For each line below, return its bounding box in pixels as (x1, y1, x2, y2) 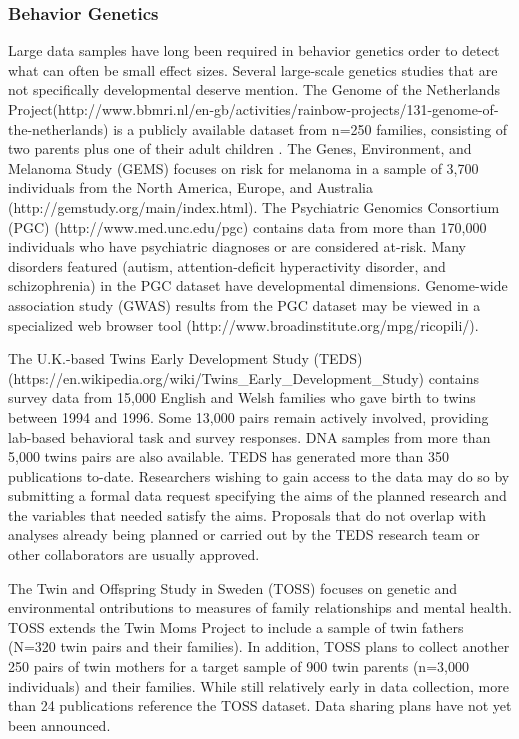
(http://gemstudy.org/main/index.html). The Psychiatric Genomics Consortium (8, 196, 500, 217)
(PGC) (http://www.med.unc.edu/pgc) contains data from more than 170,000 (8, 216, 487, 237)
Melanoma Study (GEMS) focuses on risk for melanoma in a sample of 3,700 (8, 157, 479, 178)
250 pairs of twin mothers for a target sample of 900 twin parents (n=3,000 (8, 656, 469, 677)
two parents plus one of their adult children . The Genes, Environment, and (8, 138, 472, 159)
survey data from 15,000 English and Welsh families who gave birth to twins (8, 387, 476, 408)
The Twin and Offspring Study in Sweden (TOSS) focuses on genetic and (8, 577, 458, 598)
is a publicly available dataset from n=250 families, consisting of (113, 118, 508, 139)
